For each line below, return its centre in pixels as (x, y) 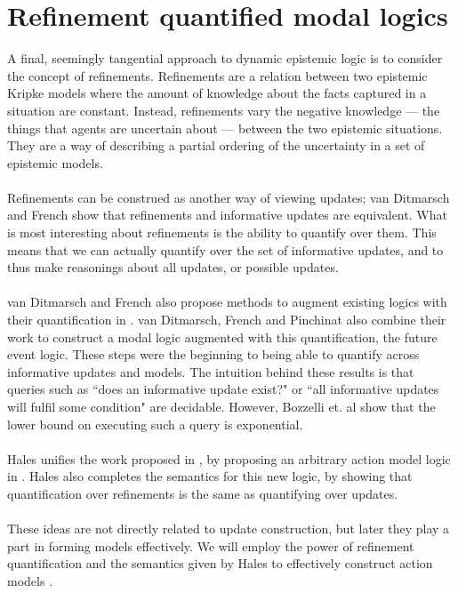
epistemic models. (55, 162)
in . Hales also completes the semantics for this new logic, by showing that (210, 476)
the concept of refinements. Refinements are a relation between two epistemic (217, 75)
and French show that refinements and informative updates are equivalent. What (227, 215)
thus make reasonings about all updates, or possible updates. (173, 267)
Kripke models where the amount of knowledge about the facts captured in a (217, 93)
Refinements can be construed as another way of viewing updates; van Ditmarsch (229, 197)
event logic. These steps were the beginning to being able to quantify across (213, 354)
